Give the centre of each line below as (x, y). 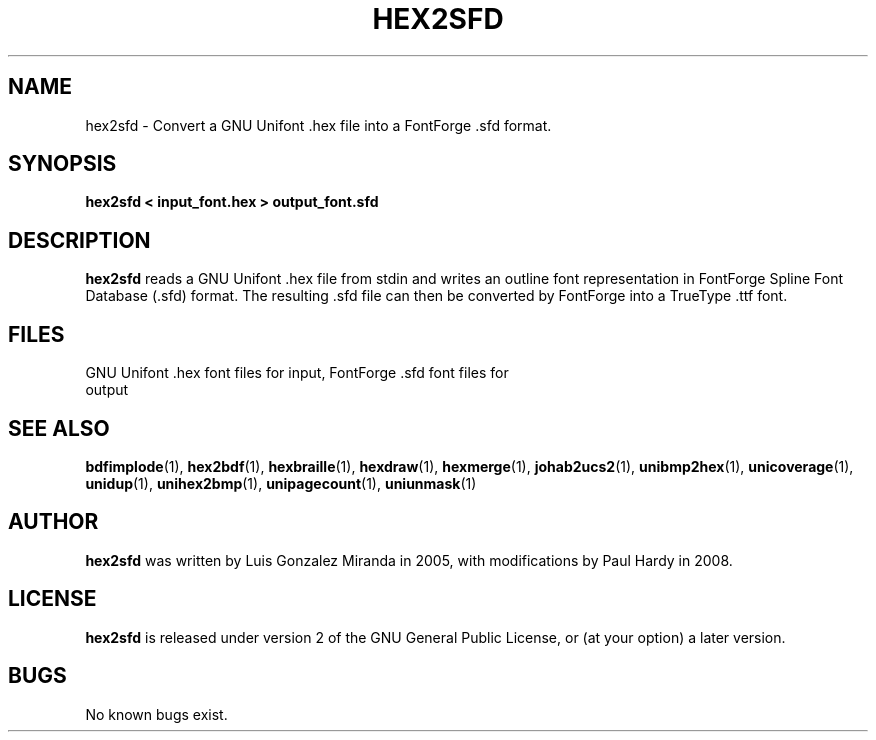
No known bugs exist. (156, 714)
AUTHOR (53, 522)
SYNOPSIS (62, 164)
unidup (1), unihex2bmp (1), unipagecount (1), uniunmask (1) (281, 483)
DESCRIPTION (79, 240)
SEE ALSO (59, 428)
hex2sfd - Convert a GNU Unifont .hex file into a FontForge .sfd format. (318, 125)
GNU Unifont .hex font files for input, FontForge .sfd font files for (297, 373)
